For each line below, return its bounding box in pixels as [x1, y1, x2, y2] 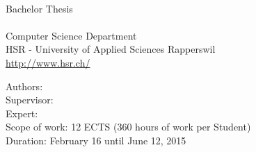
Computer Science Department [6, 28, 137, 42]
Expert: [6, 105, 38, 120]
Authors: [6, 78, 43, 93]
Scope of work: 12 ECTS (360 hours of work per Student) [6, 119, 251, 134]
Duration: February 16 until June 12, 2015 [6, 133, 186, 147]
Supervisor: [6, 92, 54, 107]
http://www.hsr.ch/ [6, 55, 90, 69]
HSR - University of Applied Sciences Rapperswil [6, 42, 216, 56]
